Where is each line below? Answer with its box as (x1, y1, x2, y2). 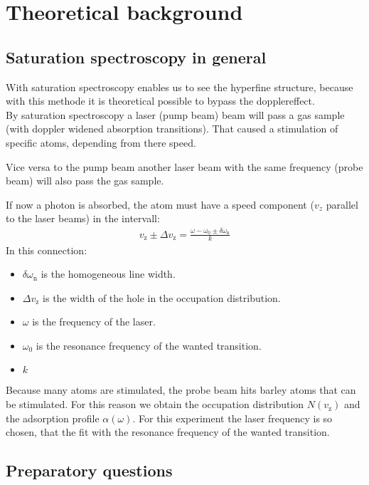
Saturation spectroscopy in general (6, 46, 267, 68)
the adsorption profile (6, 410, 100, 425)
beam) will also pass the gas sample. (6, 173, 164, 188)
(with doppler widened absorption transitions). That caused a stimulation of (6, 121, 338, 136)
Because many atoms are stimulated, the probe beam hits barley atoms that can (6, 382, 356, 397)
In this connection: (6, 242, 87, 257)
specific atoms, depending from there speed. (6, 135, 196, 150)
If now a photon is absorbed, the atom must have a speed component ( (6, 197, 314, 212)
